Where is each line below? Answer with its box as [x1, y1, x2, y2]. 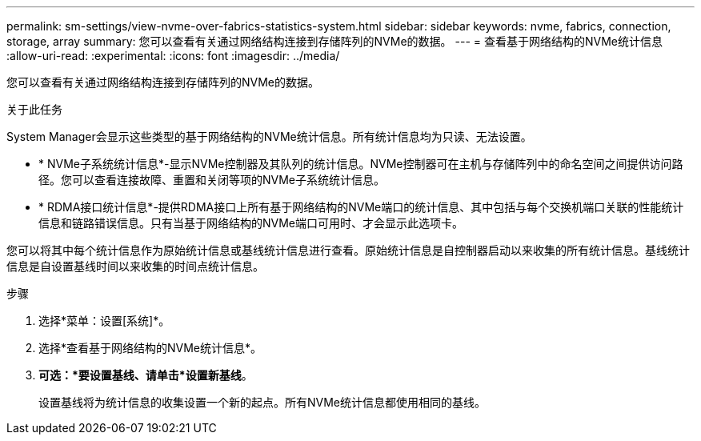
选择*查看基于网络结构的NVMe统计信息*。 [38, 341, 262, 355]
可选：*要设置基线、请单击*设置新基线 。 [38, 368, 253, 382]
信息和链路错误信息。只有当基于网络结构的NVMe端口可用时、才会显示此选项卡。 [38, 216, 464, 230]
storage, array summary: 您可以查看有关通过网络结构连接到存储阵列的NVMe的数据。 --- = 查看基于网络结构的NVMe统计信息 [6, 34, 663, 48]
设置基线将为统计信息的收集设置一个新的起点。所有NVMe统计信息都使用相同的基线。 [38, 395, 487, 409]
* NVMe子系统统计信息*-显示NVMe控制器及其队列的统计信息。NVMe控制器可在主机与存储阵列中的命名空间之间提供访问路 [38, 157, 683, 170]
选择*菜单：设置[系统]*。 [38, 314, 170, 327]
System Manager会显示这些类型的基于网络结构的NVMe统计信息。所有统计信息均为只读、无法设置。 [6, 130, 532, 143]
